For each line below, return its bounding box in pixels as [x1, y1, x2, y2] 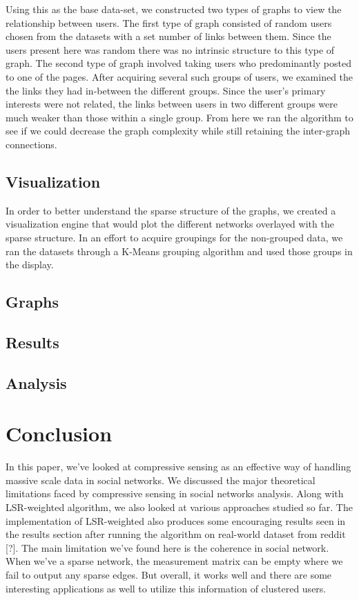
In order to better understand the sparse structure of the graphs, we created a [6, 203, 336, 217]
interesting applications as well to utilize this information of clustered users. [6, 581, 327, 595]
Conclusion [6, 419, 113, 448]
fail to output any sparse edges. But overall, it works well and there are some [6, 567, 332, 581]
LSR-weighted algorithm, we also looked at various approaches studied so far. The [6, 499, 353, 514]
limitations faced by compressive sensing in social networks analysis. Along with [6, 486, 344, 501]
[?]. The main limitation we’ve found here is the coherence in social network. [6, 540, 329, 554]
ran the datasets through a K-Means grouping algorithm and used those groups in [6, 243, 353, 258]
